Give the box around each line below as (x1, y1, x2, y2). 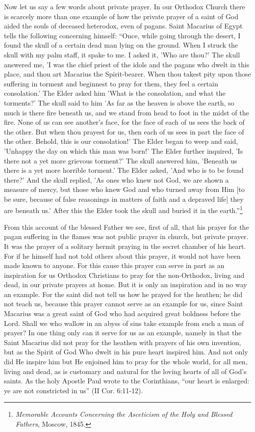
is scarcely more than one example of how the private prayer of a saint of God (4, 11, 239, 21)
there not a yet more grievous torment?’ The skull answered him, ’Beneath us (4, 155, 237, 165)
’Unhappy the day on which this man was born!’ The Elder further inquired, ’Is (4, 145, 243, 156)
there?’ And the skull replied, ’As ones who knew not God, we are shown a (4, 174, 229, 185)
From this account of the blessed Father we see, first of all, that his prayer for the (4, 221, 249, 232)
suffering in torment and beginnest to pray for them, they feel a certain (4, 78, 218, 88)
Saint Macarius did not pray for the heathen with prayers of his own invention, (4, 337, 241, 347)
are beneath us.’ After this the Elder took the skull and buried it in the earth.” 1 (4, 204, 243, 216)
